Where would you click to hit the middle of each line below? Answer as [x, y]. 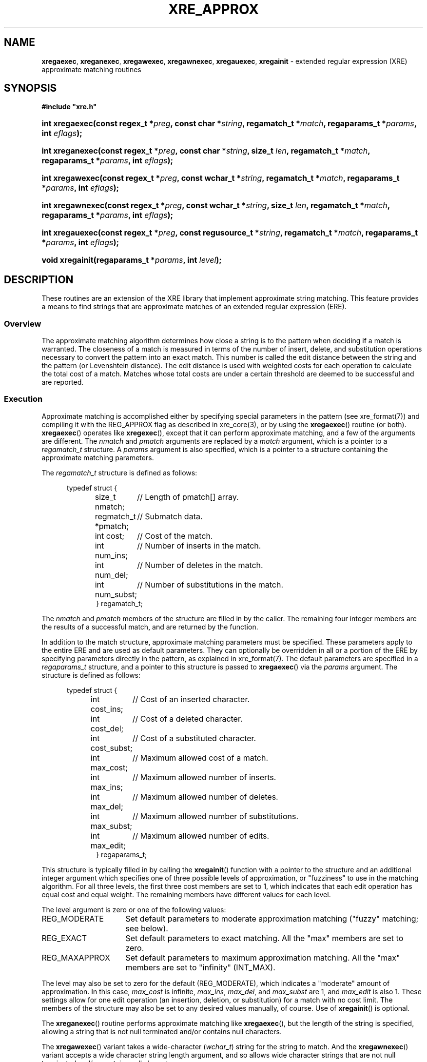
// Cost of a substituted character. [194, 738]
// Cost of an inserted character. [191, 699]
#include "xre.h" [69, 107]
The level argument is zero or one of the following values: [134, 909]
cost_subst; [111, 748]
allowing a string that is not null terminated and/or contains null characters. [162, 1031]
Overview [23, 324]
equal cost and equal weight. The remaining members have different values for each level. [186, 894]
